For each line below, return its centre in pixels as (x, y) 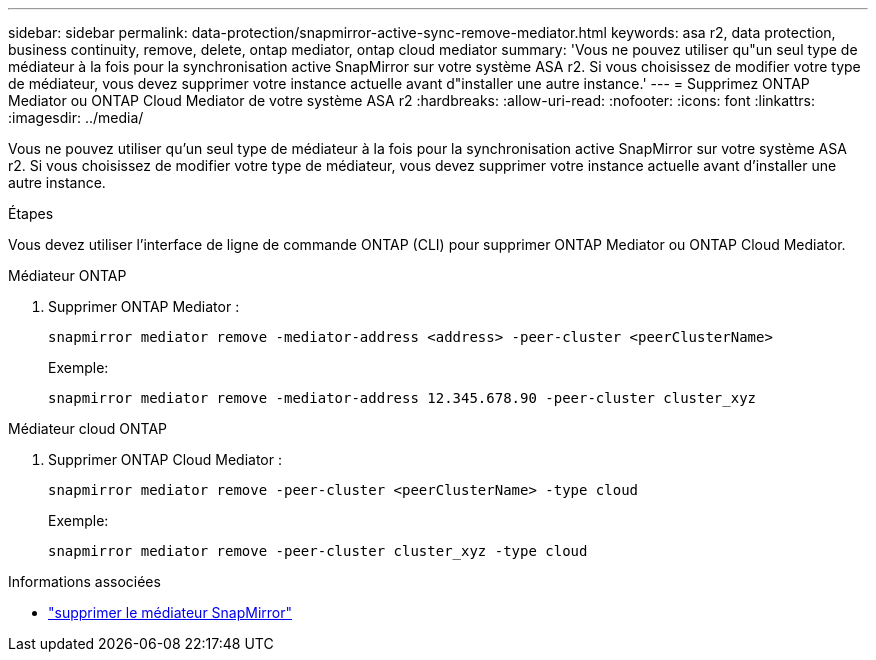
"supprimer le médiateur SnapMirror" (170, 612)
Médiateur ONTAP (67, 275)
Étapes (31, 213)
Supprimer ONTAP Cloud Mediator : (165, 459)
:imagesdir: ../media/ (76, 117)
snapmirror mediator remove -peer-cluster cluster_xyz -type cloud (318, 551)
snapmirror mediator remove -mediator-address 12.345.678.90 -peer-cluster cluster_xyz (402, 398)
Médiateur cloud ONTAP (87, 428)
